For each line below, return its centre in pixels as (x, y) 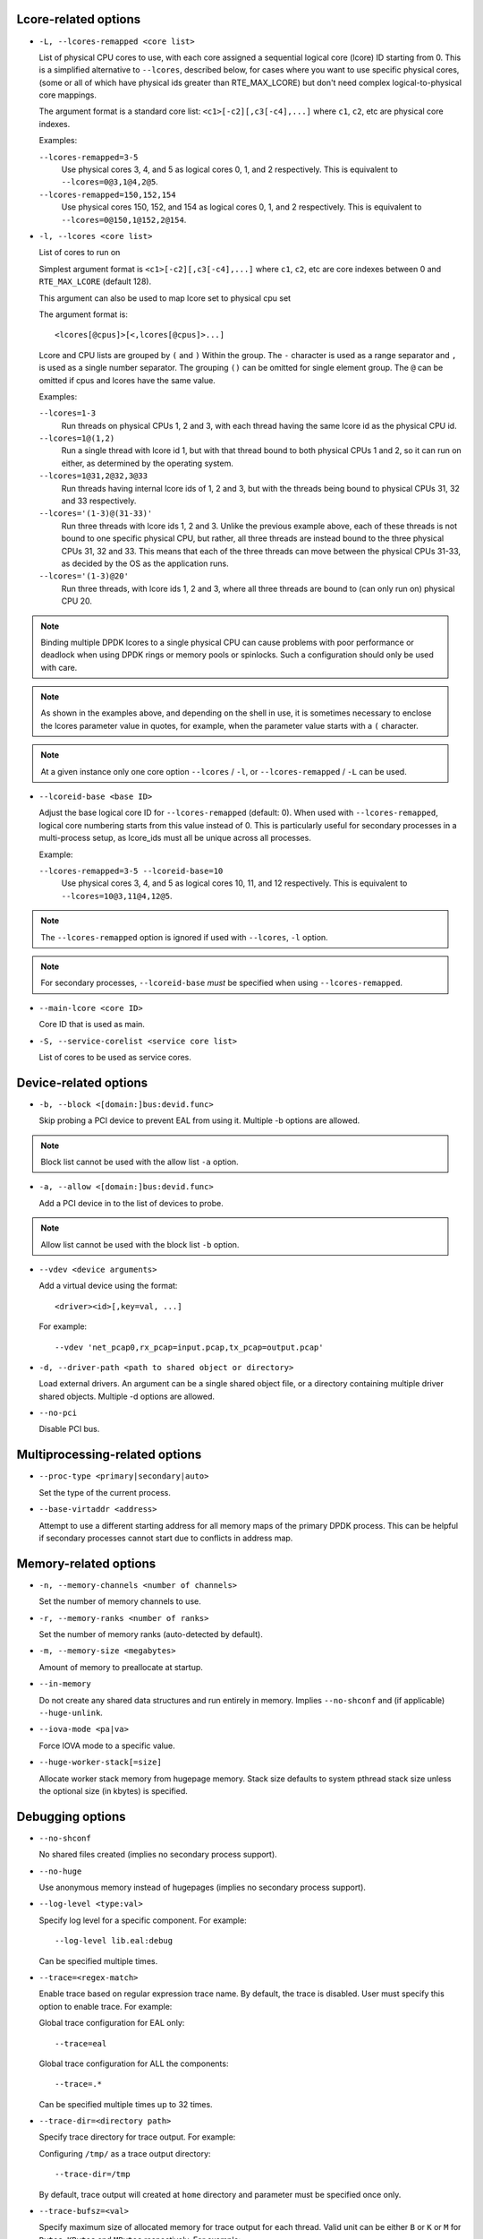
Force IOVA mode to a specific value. (107, 1746)
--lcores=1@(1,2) (77, 438)
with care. (59, 667)
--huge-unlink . (71, 1712)
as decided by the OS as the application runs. (145, 563)
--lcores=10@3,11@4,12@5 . (117, 896)
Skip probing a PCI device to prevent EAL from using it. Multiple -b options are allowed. (199, 1120)
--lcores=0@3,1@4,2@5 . (110, 182)
